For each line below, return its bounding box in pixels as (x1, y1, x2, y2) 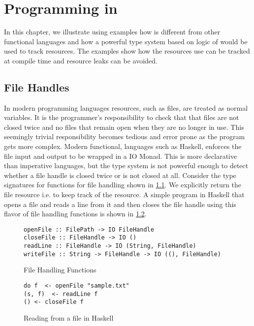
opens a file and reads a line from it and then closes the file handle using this (4, 199, 236, 209)
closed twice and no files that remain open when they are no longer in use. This (4, 121, 244, 132)
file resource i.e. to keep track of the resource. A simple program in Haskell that (4, 189, 245, 200)
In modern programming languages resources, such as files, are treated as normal (4, 102, 248, 113)
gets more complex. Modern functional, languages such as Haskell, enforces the (4, 141, 242, 151)
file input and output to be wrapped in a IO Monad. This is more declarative (4, 150, 237, 161)
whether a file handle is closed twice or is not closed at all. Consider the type (4, 170, 236, 180)
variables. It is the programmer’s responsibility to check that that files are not (4, 112, 239, 122)
